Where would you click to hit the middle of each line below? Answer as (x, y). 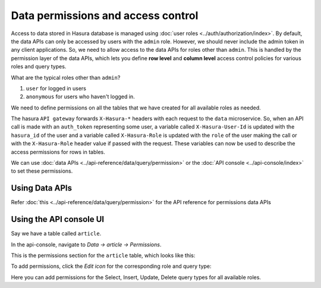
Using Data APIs (42, 188)
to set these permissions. (42, 171)
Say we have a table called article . (56, 234)
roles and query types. (39, 67)
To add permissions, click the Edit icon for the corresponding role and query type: (111, 266)
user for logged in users (56, 88)
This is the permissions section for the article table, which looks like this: (103, 255)
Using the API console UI (57, 219)
